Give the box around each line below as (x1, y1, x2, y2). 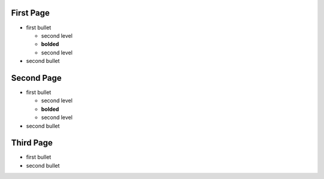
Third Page (11, 138, 53, 148)
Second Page (11, 72, 62, 83)
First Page (11, 8, 50, 18)
